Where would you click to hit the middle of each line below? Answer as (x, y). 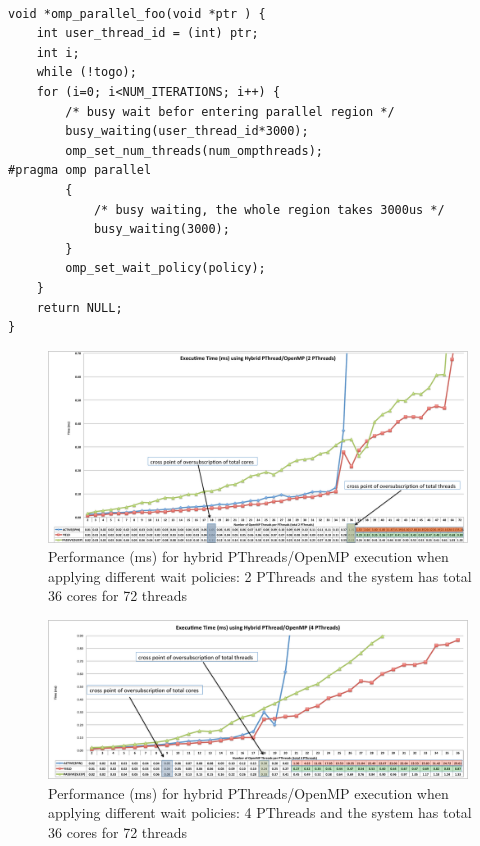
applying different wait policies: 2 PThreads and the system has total (260, 575)
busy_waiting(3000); (161, 229)
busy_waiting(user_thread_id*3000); (187, 131)
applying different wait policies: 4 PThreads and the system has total (260, 812)
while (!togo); (86, 72)
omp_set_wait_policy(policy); (165, 268)
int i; (58, 52)
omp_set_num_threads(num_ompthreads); (194, 150)
